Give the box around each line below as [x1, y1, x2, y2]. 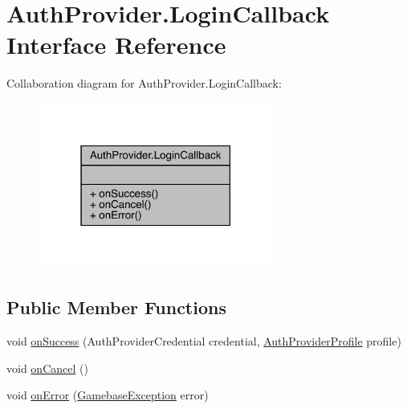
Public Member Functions [6, 295, 226, 320]
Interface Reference [6, 28, 226, 61]
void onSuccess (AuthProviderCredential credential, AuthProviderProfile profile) [6, 333, 401, 350]
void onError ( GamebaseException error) [6, 387, 209, 403]
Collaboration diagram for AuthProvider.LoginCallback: [6, 75, 282, 92]
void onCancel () [6, 359, 88, 376]
